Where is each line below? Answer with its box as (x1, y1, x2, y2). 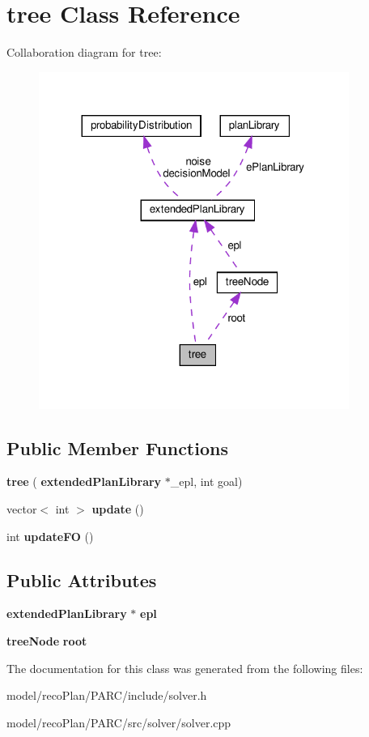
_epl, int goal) (170, 473, 243, 490)
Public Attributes (6, 567, 157, 592)
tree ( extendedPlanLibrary (6, 473, 162, 490)
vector (6, 501, 37, 518)
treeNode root (6, 633, 87, 650)
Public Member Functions (6, 435, 228, 460)
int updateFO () (6, 527, 94, 544)
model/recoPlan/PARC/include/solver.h (6, 687, 207, 704)
